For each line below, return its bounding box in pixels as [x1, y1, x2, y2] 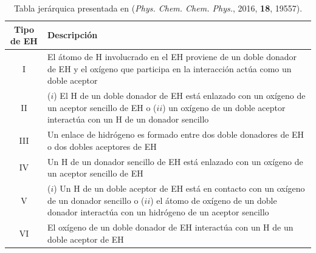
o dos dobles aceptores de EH [47, 140, 157, 152]
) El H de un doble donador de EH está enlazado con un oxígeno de [53, 89, 306, 102]
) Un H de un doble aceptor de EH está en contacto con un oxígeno [53, 181, 305, 194]
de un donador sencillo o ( [47, 194, 145, 206]
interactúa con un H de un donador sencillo [47, 113, 209, 126]
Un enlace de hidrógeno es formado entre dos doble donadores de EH [47, 128, 304, 141]
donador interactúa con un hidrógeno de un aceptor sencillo [47, 206, 269, 218]
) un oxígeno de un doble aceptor [162, 101, 286, 113]
